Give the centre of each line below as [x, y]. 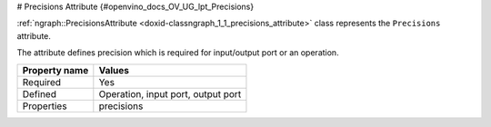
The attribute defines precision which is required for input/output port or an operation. [178, 53]
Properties [45, 106]
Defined [39, 93]
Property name [55, 70]
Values [114, 70]
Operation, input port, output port [170, 93]
